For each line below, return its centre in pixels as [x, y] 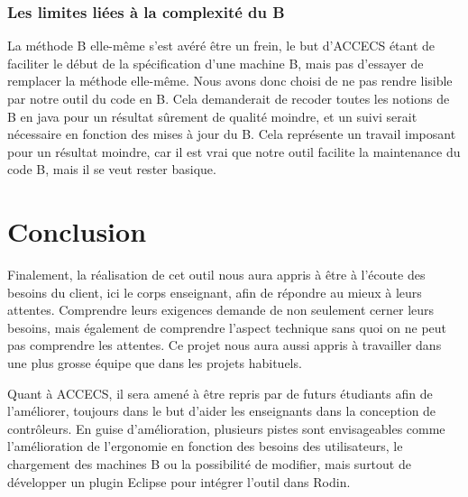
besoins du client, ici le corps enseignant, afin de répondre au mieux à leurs [215, 292]
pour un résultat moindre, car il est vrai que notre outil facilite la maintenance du [234, 151]
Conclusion [77, 231]
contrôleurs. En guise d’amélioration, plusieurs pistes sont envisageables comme [226, 428]
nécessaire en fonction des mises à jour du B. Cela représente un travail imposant [232, 134]
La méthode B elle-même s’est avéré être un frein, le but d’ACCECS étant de [221, 46]
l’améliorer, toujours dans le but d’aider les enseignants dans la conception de [222, 411]
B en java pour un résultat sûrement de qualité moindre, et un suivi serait [212, 116]
